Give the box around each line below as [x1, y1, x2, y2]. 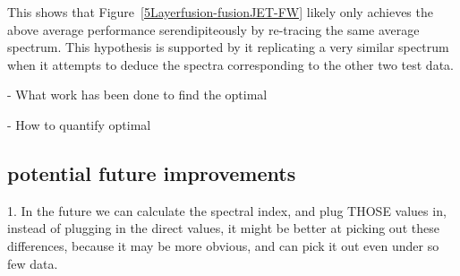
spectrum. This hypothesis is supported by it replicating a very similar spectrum [7, 38, 449, 56]
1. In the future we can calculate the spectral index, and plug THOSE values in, [7, 201, 447, 220]
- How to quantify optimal [7, 115, 151, 134]
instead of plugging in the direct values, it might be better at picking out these [7, 219, 439, 237]
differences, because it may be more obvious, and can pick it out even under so [7, 236, 439, 254]
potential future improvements [7, 159, 296, 186]
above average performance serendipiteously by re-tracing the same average [7, 20, 420, 39]
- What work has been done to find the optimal [7, 85, 268, 104]
